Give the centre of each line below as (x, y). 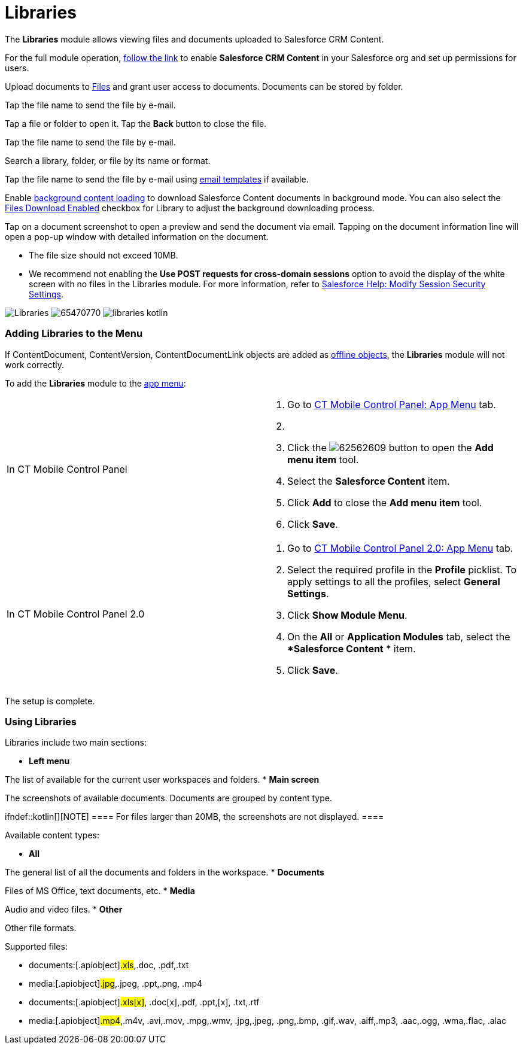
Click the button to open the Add (390, 447)
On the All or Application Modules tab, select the (399, 636)
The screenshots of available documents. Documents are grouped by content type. (168, 798)
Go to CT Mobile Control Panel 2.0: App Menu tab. (400, 548)
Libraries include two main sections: (76, 743)
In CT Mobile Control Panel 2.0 (76, 614)
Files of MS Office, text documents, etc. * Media (100, 891)
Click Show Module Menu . (347, 615)
